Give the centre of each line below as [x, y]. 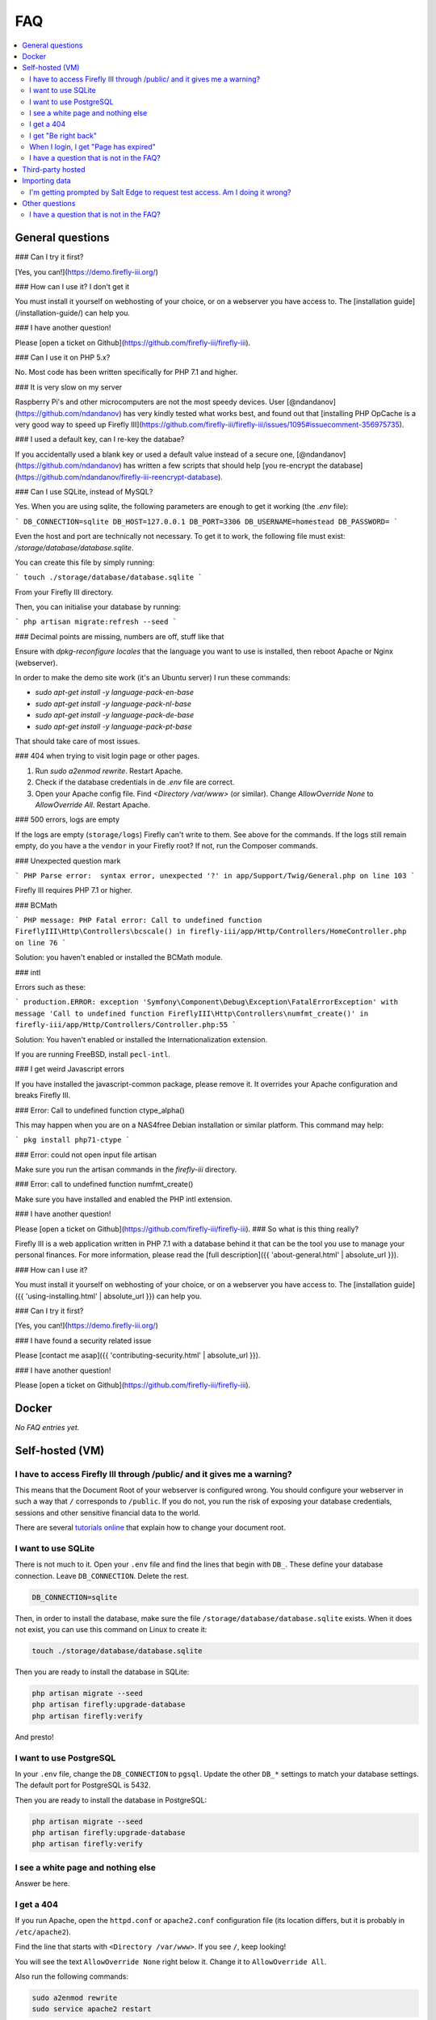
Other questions [49, 204]
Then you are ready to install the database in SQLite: [102, 1672]
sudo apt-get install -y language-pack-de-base [115, 715]
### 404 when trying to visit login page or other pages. [107, 756]
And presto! [34, 1736]
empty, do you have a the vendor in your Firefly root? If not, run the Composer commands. [166, 846]
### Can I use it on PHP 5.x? [63, 358]
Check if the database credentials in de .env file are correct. [135, 782]
